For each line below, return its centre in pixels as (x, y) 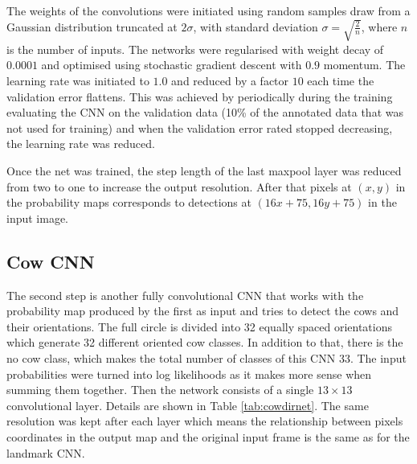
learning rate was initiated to (78, 81)
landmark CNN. (46, 452)
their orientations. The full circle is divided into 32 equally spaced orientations (199, 326)
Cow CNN (51, 261)
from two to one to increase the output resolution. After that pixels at (179, 186)
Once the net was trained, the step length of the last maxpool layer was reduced (204, 170)
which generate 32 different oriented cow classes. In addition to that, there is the (205, 342)
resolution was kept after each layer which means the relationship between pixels (205, 421)
